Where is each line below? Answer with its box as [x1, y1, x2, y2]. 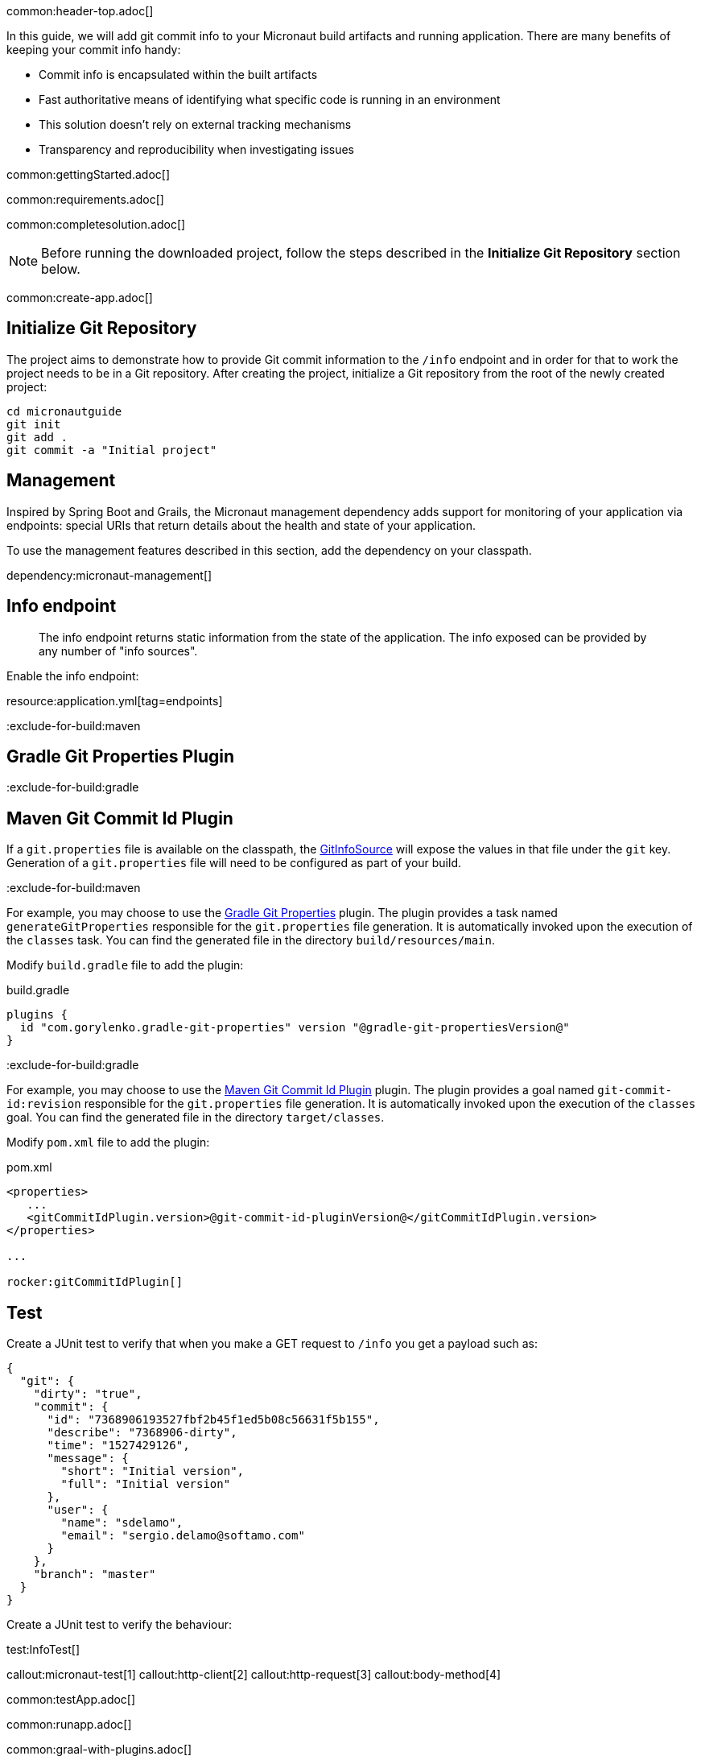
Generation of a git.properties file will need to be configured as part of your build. [6, 856, 461, 870]
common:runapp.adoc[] [6, 1717, 132, 1732]
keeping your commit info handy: [6, 43, 181, 56]
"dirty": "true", [33, 1387, 142, 1401]
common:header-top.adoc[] [6, 4, 154, 18]
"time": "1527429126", [47, 1439, 190, 1452]
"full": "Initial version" [60, 1477, 231, 1491]
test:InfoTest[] [6, 1642, 80, 1657]
